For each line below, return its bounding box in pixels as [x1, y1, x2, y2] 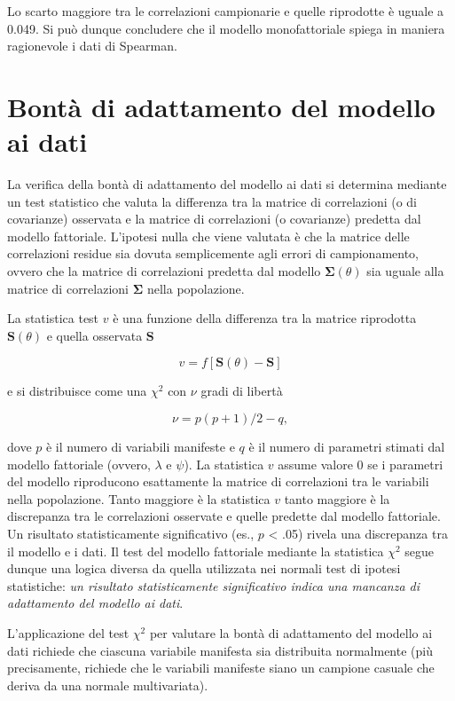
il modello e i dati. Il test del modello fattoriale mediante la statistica [7, 541, 384, 560]
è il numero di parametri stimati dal [248, 437, 445, 456]
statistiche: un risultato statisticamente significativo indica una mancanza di [7, 576, 420, 595]
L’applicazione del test [7, 623, 129, 642]
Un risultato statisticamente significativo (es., [7, 524, 255, 542]
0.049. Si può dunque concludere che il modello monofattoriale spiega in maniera [7, 19, 445, 37]
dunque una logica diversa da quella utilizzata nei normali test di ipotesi [7, 559, 401, 578]
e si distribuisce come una [7, 382, 147, 400]
